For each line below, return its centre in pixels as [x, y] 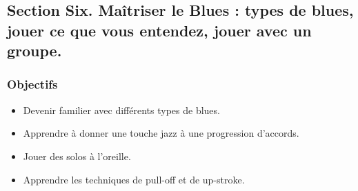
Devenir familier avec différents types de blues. [121, 110]
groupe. [34, 50]
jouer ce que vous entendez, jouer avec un [159, 30]
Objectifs [32, 84]
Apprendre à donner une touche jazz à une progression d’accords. [161, 133]
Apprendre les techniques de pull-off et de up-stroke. [134, 179]
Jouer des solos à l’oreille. [77, 156]
